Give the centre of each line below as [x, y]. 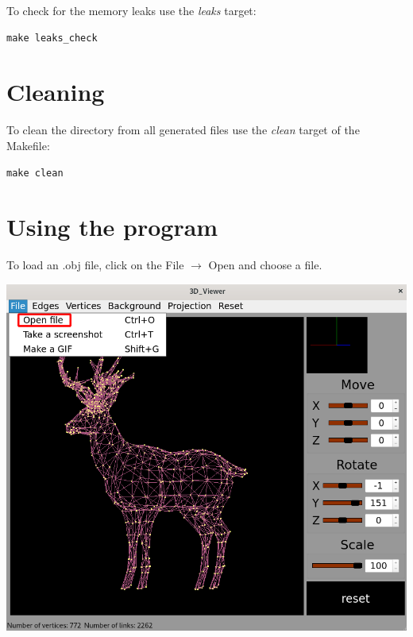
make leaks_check [52, 38]
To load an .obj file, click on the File [95, 265]
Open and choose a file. [265, 265]
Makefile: [28, 145]
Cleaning [56, 92]
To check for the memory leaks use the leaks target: [131, 10]
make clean [35, 173]
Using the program [112, 227]
